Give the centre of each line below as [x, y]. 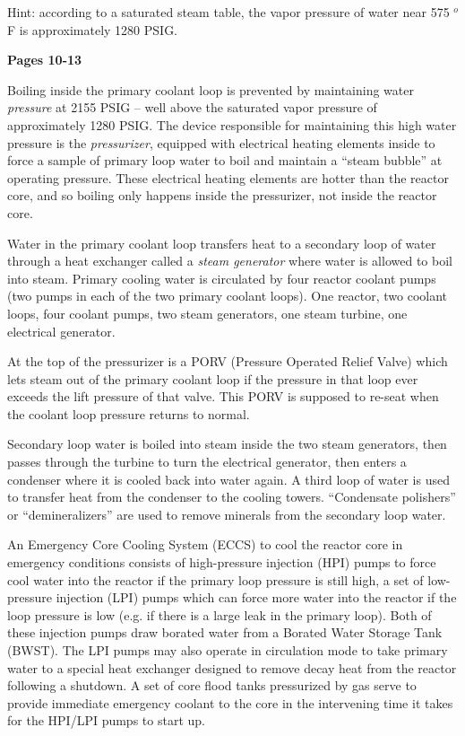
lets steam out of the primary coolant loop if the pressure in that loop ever [213, 378]
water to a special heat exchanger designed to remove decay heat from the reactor [232, 667]
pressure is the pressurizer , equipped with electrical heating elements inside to [221, 142]
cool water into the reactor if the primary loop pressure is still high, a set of [215, 579]
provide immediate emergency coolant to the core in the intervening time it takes [230, 702]
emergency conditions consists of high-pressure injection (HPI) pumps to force [222, 562]
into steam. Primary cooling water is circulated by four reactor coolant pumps [222, 278]
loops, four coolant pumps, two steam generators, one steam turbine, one [207, 313]
